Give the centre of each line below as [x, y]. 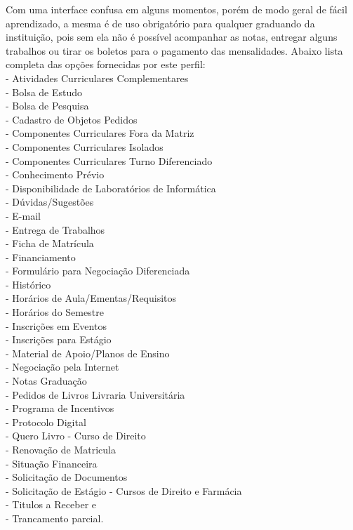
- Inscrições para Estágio [59, 339]
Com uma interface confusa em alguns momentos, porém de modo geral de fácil [176, 9]
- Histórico [28, 284]
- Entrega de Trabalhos [55, 229]
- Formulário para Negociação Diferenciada [98, 271]
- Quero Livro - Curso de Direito [76, 436]
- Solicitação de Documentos [67, 477]
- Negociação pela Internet [62, 367]
